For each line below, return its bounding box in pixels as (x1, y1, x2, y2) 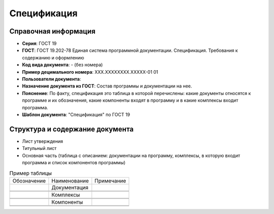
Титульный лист (22, 145, 57, 151)
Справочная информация (9, 27, 96, 36)
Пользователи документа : (22, 76, 81, 82)
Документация (51, 184, 89, 191)
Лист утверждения (22, 138, 63, 144)
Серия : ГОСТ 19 (22, 41, 57, 47)
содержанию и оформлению (22, 54, 85, 60)
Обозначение (12, 177, 46, 184)
